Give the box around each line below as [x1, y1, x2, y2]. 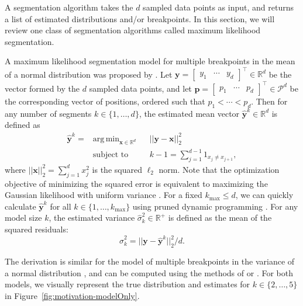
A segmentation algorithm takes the [5, 1, 133, 13]
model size [5, 211, 42, 224]
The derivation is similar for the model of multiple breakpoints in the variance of [5, 255, 295, 267]
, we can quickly [235, 189, 294, 201]
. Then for [251, 95, 288, 107]
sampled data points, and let [89, 82, 192, 94]
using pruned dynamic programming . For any [132, 200, 298, 212]
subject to [92, 151, 129, 159]
